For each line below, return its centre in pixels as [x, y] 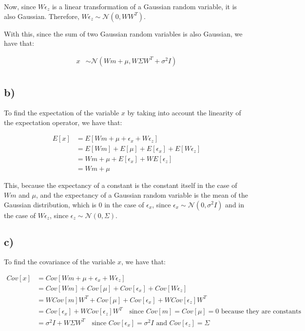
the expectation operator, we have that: [63, 122]
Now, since [20, 6]
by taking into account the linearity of [184, 113]
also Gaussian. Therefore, [42, 16]
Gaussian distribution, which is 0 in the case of [74, 204]
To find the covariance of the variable [60, 262]
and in [235, 204]
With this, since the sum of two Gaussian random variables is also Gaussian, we [123, 33]
